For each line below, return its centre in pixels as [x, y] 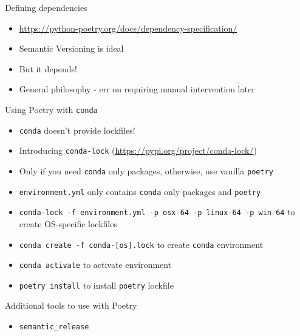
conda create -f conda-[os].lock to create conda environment [141, 244]
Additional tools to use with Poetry [71, 305]
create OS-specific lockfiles [68, 223]
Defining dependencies [46, 7]
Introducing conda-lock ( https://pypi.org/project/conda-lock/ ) [138, 150]
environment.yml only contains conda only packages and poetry [140, 191]
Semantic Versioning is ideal [71, 48]
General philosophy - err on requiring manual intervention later [137, 89]
